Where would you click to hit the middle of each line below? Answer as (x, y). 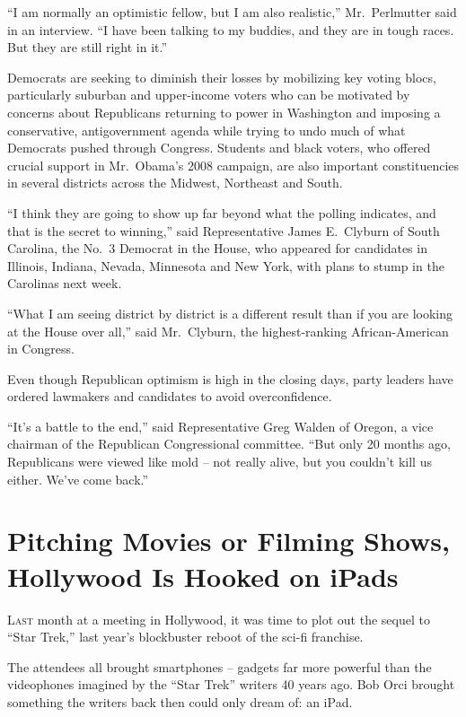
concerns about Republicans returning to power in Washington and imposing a (224, 112)
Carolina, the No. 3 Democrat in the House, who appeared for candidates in (217, 248)
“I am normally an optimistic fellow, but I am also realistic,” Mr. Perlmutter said (232, 12)
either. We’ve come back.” (78, 479)
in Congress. (41, 349)
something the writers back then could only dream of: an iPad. (180, 701)
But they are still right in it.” (88, 47)
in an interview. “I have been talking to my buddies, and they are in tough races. (231, 29)
